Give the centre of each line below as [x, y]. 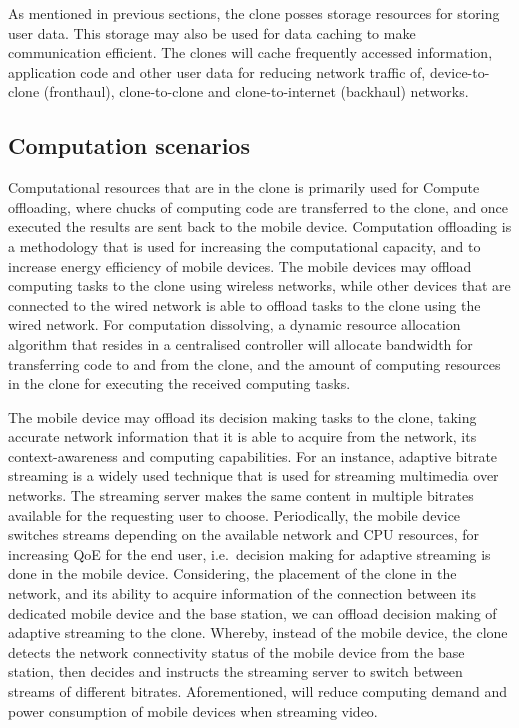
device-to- [459, 71]
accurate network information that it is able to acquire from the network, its [242, 436]
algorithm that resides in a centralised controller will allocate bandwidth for [240, 343]
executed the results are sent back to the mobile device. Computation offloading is [260, 226]
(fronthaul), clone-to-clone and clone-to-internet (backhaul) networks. [256, 91]
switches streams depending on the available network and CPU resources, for [243, 534]
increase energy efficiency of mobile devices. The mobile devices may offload [240, 265]
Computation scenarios [129, 145]
